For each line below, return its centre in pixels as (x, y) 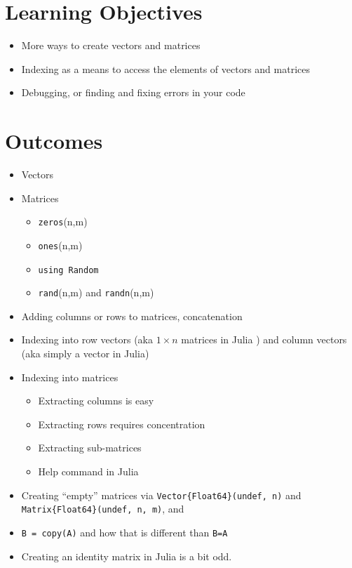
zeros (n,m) (63, 222)
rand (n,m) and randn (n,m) (96, 292)
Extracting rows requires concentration (122, 424)
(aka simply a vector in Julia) (85, 354)
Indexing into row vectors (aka (87, 339)
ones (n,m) (60, 245)
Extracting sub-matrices (90, 448)
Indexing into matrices (70, 377)
